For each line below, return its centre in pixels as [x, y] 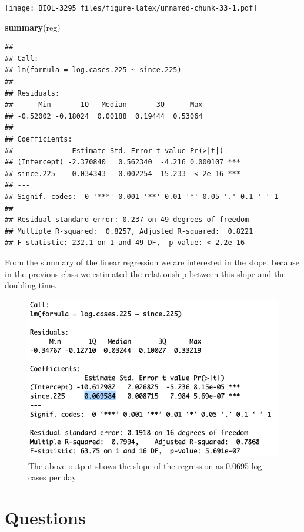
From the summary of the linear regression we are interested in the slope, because [152, 262]
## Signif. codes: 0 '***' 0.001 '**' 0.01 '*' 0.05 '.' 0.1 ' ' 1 [142, 196]
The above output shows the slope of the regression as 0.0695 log [145, 465]
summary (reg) [33, 27]
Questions [45, 518]
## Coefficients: [39, 139]
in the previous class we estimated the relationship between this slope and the [145, 273]
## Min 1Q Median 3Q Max [104, 105]
